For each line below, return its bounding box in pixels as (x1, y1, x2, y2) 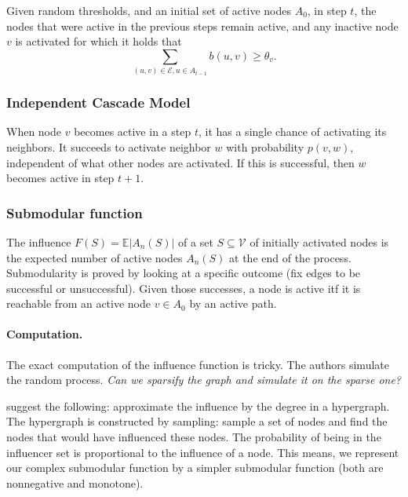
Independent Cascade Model (6, 93, 191, 112)
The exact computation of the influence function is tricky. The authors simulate (6, 356, 389, 372)
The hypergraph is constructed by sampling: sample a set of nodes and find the (6, 413, 388, 429)
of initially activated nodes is (250, 233, 389, 250)
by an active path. (189, 295, 277, 312)
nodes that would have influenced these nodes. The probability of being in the (6, 429, 381, 445)
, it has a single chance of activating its (198, 123, 387, 140)
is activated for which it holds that (15, 33, 182, 49)
